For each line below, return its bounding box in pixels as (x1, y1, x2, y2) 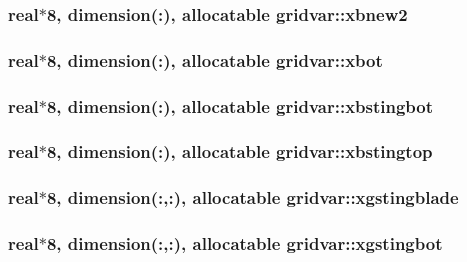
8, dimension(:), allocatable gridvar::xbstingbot (46, 93, 434, 118)
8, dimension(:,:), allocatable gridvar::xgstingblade (46, 185, 459, 210)
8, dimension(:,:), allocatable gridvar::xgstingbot (46, 231, 443, 256)
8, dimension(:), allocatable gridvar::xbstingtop (46, 139, 433, 164)
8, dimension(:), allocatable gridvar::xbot (46, 47, 383, 72)
